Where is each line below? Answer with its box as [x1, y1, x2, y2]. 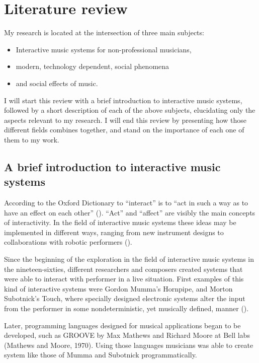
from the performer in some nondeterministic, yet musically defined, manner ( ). [4, 303, 249, 313]
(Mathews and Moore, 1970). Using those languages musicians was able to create [4, 339, 253, 350]
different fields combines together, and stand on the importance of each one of [4, 124, 244, 135]
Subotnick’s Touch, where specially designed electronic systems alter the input [4, 293, 245, 304]
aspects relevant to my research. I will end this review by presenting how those [4, 114, 247, 125]
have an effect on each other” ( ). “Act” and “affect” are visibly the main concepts [4, 207, 255, 217]
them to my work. [4, 134, 59, 144]
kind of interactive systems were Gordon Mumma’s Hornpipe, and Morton [4, 283, 233, 294]
